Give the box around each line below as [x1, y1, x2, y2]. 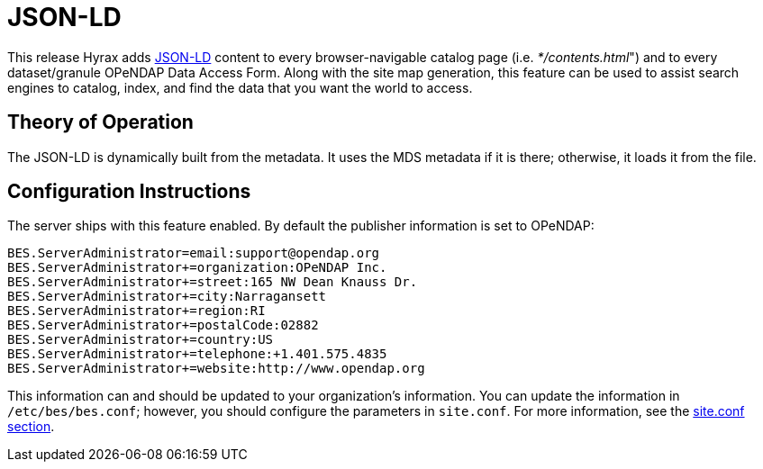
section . [7, 419, 55, 435]
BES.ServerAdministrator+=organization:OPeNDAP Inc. [7, 260, 387, 275]
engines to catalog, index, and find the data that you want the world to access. [7, 79, 473, 95]
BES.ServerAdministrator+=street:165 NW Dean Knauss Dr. [7, 275, 418, 290]
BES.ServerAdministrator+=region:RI [7, 303, 266, 319]
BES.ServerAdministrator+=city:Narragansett [7, 289, 327, 304]
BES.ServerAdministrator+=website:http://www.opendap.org [7, 361, 425, 376]
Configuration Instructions [7, 180, 251, 203]
